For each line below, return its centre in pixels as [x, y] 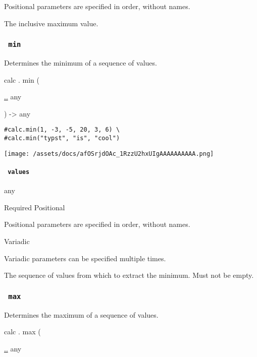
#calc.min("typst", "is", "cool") [62, 138]
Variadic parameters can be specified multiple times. [85, 258]
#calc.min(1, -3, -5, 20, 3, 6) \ [62, 130]
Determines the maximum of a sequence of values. [81, 314]
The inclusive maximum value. [51, 23]
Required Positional [35, 207]
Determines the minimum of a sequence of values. [81, 62]
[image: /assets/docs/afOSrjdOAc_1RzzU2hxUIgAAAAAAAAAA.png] [109, 154]
